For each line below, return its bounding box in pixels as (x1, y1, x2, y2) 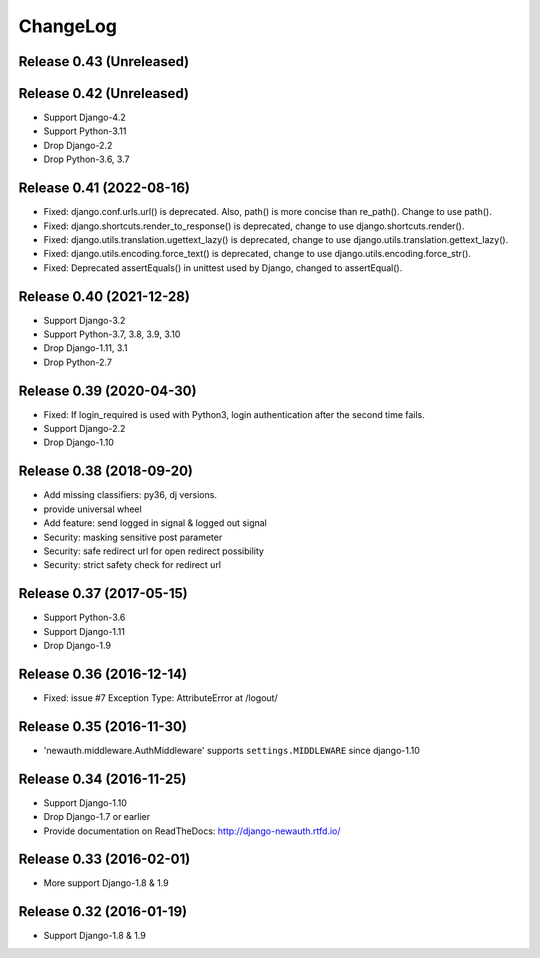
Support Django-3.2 (43, 314, 126, 326)
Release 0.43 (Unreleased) (18, 53, 190, 70)
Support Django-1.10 (43, 796, 127, 809)
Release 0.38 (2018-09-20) (18, 463, 194, 480)
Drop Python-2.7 (43, 356, 112, 368)
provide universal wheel (43, 503, 142, 515)
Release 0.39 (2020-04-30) (18, 382, 197, 399)
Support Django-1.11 (43, 625, 125, 637)
